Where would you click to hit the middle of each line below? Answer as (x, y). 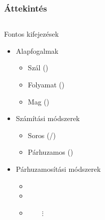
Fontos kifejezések (31, 34)
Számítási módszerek (48, 118)
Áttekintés (26, 8)
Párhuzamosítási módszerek (58, 169)
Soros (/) (42, 135)
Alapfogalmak (37, 50)
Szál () (38, 68)
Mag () (38, 101)
